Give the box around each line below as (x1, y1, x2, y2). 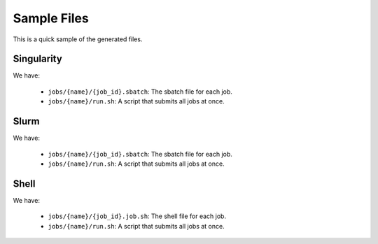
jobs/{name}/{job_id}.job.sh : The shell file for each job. (48, 212, 227, 220)
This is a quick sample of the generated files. (13, 35, 143, 43)
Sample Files (13, 10, 89, 26)
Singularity (13, 53, 62, 65)
